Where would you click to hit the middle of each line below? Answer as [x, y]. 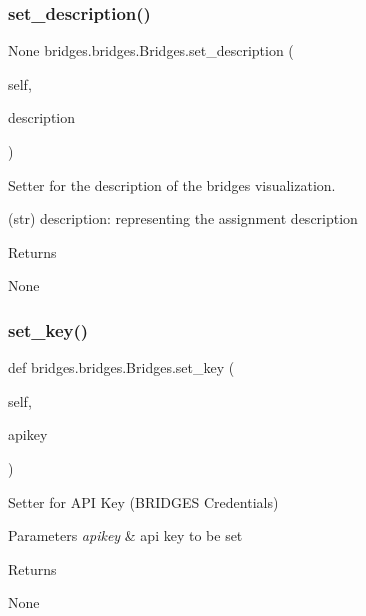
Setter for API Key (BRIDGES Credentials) [143, 501]
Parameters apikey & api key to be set [125, 535]
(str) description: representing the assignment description [183, 218]
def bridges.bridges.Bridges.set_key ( [121, 367]
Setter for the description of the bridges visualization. [172, 184]
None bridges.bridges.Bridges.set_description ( [151, 50]
